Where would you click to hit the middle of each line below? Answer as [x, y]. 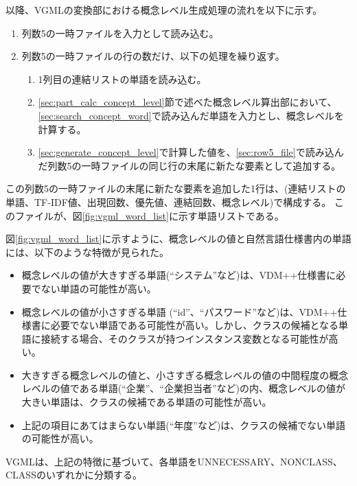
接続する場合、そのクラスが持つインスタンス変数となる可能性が [185, 338]
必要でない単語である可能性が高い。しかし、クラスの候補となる [194, 325]
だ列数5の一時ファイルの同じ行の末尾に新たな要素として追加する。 [189, 165]
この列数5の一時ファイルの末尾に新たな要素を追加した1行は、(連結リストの [176, 188]
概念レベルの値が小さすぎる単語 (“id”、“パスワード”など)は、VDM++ [180, 311]
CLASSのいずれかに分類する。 [74, 475]
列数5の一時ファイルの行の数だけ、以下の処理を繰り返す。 [153, 56]
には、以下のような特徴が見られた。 [87, 252]
